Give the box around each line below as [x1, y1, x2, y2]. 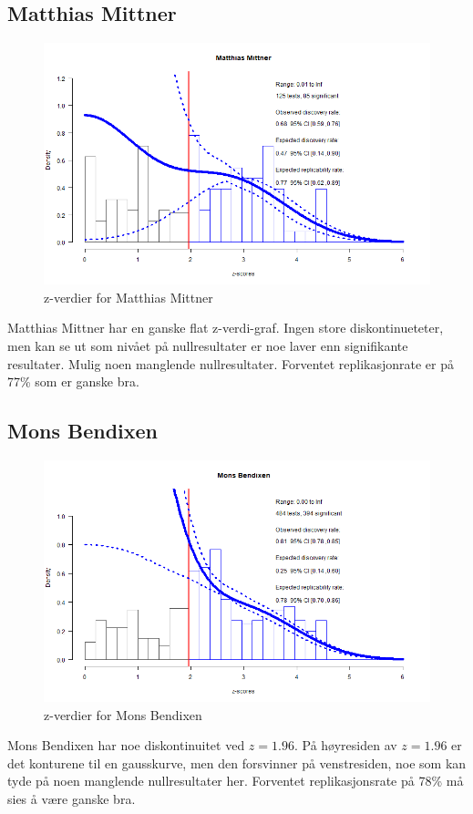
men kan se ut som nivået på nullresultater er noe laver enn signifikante [7, 335, 408, 355]
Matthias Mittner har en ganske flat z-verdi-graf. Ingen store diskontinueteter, [7, 318, 444, 337]
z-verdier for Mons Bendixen [44, 705, 202, 724]
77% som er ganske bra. [7, 372, 139, 391]
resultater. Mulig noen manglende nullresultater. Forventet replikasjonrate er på [7, 354, 455, 373]
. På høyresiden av [293, 736, 397, 755]
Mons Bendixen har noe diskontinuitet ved [7, 736, 245, 755]
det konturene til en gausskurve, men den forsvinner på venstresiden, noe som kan [7, 753, 467, 772]
